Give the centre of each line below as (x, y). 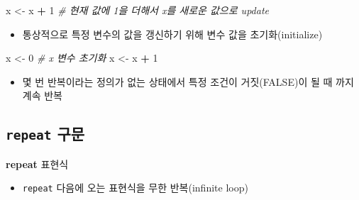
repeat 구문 (45, 134)
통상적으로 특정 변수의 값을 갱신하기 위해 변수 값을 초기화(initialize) (172, 34)
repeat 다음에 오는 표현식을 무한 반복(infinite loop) (135, 188)
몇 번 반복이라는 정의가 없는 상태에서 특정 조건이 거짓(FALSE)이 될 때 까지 (188, 81)
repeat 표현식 (37, 163)
